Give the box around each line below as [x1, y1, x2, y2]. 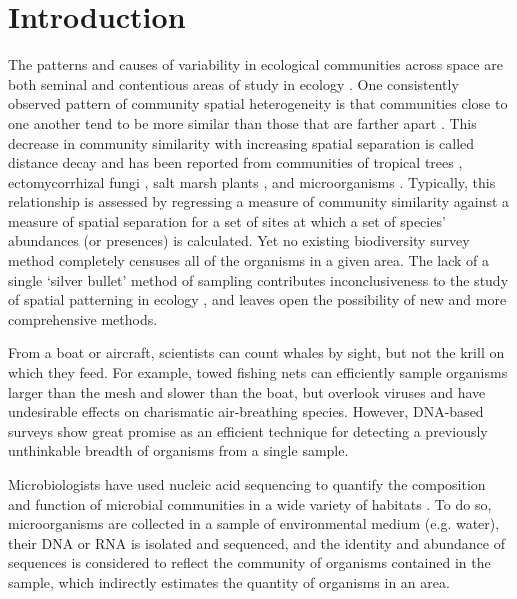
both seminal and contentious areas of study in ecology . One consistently [8, 73, 459, 94]
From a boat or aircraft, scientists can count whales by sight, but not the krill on [8, 342, 505, 363]
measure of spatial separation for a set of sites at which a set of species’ [8, 210, 446, 231]
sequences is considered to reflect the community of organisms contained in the [8, 552, 491, 573]
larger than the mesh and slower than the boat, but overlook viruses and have [8, 381, 486, 402]
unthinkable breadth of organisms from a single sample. [8, 440, 349, 461]
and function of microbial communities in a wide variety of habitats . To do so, [8, 493, 492, 514]
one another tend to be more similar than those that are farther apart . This [8, 112, 477, 133]
